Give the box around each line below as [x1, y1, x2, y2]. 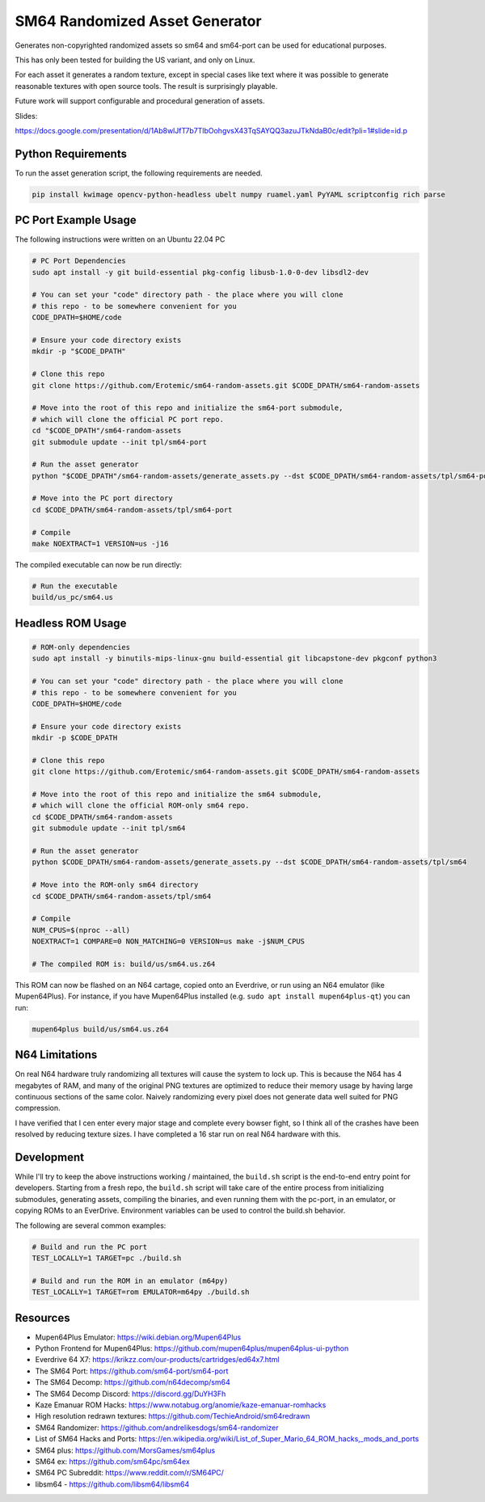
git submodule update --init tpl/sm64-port [32, 437, 208, 446]
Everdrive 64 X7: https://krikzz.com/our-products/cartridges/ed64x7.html [35, 1355, 280, 1365]
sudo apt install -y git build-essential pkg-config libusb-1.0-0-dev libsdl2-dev [32, 268, 369, 276]
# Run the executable [32, 582, 118, 590]
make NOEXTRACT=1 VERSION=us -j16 [32, 539, 169, 549]
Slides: [15, 111, 38, 120]
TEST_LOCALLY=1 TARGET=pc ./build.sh [32, 1253, 182, 1263]
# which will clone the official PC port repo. [32, 415, 224, 424]
